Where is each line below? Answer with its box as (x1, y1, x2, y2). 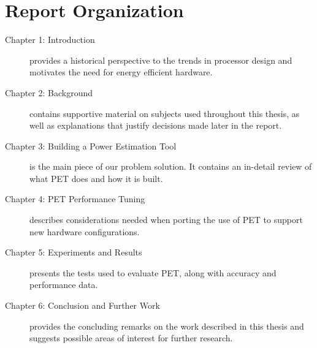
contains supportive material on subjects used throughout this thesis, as (29, 107, 300, 119)
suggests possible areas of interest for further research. (29, 331, 233, 344)
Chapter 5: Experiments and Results (5, 246, 142, 259)
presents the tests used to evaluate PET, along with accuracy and (29, 266, 277, 279)
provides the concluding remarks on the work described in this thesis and (29, 319, 304, 332)
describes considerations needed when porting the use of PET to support (29, 213, 303, 226)
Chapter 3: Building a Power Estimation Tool (5, 139, 177, 152)
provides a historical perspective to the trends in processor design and (29, 53, 292, 66)
